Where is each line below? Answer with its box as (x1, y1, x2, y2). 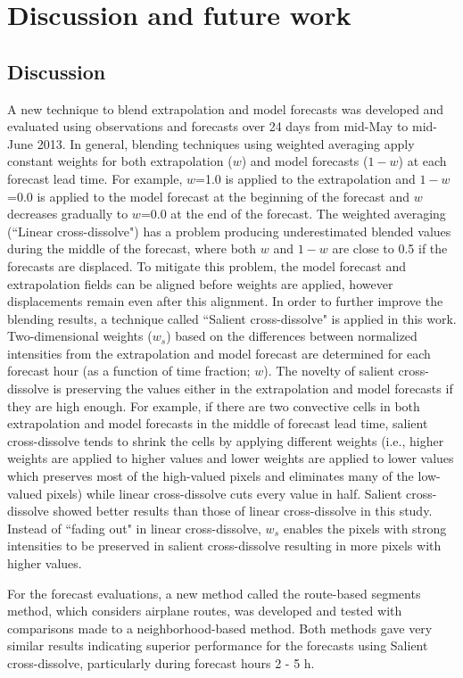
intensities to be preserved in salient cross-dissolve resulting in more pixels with (7, 536, 442, 555)
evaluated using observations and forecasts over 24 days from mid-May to (7, 117, 409, 136)
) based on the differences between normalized (166, 327, 418, 345)
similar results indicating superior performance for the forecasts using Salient (7, 636, 428, 655)
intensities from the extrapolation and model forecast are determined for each (7, 343, 431, 362)
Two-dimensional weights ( (7, 327, 153, 345)
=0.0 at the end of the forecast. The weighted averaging (140, 204, 446, 223)
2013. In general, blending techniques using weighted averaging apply (37, 134, 415, 153)
